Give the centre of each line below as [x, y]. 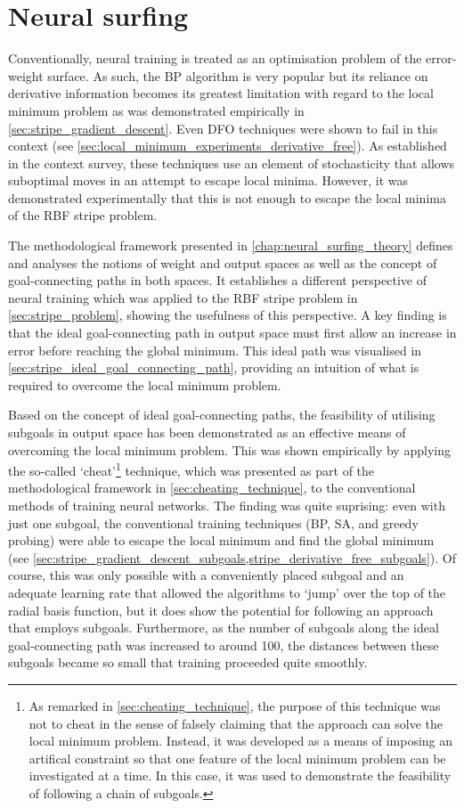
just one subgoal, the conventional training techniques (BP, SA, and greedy [213, 522]
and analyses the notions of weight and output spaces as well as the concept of [223, 262]
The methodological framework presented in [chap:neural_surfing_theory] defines [231, 245]
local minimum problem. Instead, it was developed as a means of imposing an [241, 741]
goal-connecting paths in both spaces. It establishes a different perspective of [217, 280]
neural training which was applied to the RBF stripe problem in [183, 297]
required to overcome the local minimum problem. [145, 384]
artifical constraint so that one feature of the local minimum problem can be [237, 758]
